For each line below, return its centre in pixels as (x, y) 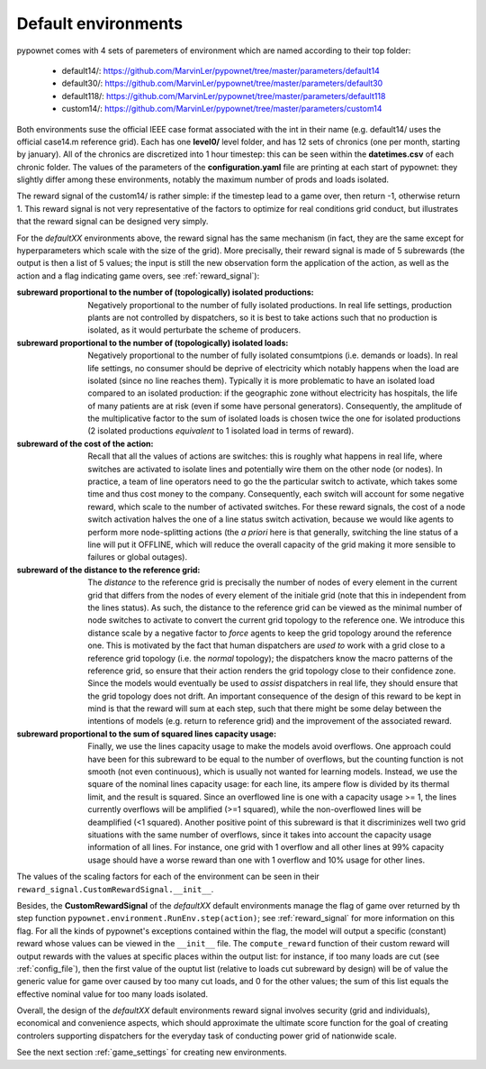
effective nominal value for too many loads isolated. (112, 994)
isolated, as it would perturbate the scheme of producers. (194, 330)
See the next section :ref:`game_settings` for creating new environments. (152, 1052)
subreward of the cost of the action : (85, 443)
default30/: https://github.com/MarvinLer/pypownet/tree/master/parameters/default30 (222, 83)
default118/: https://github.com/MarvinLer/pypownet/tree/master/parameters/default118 (224, 96)
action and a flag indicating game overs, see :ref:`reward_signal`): (138, 276)
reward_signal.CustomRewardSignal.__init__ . (115, 889)
